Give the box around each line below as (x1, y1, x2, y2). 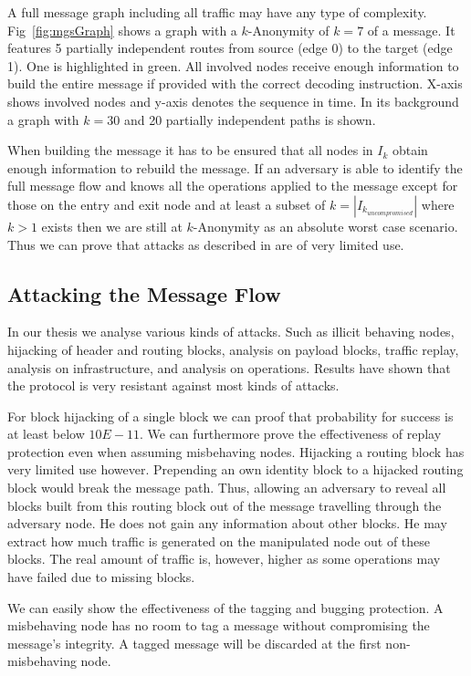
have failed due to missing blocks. (7, 567, 195, 587)
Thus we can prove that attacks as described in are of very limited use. (7, 234, 404, 254)
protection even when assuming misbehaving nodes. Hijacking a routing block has (7, 442, 465, 461)
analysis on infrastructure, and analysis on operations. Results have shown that (7, 358, 451, 377)
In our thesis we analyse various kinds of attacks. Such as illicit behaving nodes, (7, 322, 455, 341)
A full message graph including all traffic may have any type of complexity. (7, 3, 427, 21)
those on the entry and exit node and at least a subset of (7, 194, 326, 213)
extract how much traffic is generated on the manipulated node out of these (7, 531, 431, 550)
